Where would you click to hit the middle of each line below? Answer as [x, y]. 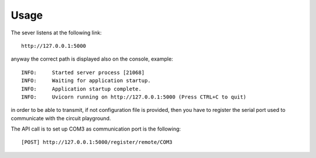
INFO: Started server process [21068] [83, 72]
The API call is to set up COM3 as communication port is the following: [96, 129]
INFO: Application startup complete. [81, 89]
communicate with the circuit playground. [61, 118]
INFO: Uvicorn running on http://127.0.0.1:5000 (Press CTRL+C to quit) [134, 97]
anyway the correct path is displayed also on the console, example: [92, 59]
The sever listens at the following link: [56, 33]
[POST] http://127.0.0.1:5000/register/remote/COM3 [97, 142]
